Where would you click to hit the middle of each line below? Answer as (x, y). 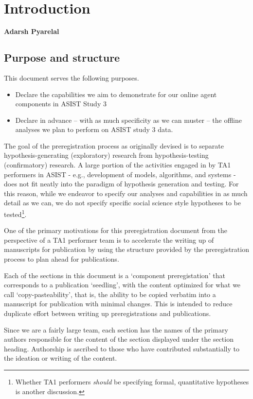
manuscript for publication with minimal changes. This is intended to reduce (118, 304)
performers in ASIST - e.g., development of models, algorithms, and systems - (120, 174)
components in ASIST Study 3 (61, 104)
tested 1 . (15, 213)
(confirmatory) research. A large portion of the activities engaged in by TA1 (117, 165)
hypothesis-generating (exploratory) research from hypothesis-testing (106, 155)
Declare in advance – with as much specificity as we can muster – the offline (129, 120)
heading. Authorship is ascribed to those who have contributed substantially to (122, 348)
